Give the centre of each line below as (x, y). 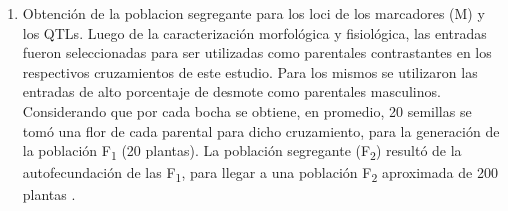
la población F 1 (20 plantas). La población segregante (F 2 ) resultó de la (242, 151)
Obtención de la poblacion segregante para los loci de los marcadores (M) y (253, 13)
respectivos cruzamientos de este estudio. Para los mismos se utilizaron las (250, 71)
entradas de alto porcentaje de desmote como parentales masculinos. (231, 91)
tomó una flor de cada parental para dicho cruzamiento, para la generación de (261, 130)
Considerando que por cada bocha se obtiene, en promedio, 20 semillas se (247, 110)
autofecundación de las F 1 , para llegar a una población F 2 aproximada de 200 (260, 174)
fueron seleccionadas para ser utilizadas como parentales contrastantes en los (257, 52)
